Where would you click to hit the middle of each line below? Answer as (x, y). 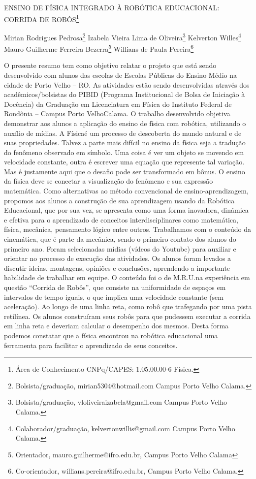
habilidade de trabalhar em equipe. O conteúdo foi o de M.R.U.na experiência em (127, 277)
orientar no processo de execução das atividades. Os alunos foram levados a (118, 258)
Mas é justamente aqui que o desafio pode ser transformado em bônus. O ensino (125, 171)
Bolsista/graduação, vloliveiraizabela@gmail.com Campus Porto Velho (121, 402)
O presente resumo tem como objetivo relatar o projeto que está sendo (110, 65)
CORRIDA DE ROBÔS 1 (42, 18)
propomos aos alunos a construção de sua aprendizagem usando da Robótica (119, 200)
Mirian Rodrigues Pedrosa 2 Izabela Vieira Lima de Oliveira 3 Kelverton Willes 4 (123, 36)
